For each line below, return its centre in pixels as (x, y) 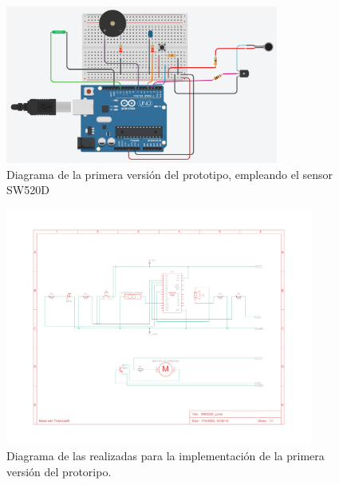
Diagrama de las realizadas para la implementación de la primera (166, 456)
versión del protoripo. (59, 471)
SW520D (28, 190)
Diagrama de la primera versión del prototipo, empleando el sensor (169, 174)
